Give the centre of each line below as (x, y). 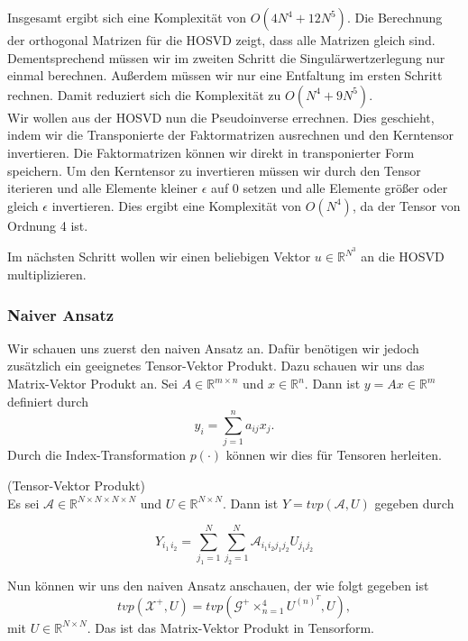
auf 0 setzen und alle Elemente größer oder (330, 188)
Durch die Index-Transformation (96, 455)
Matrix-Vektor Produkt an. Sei (92, 383)
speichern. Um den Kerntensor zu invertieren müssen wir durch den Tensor (214, 170)
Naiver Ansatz (61, 314)
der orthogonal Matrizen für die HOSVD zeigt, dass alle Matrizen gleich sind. (221, 40)
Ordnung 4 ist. (48, 225)
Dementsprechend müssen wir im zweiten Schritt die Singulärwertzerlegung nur (226, 57)
